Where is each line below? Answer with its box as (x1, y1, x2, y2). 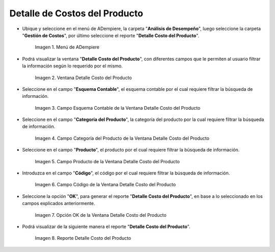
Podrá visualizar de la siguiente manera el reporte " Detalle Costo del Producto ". (22, 223, 190, 230)
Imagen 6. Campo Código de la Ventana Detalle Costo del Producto (35, 182, 176, 188)
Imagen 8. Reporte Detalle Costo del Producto (35, 235, 131, 241)
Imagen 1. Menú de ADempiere (35, 44, 99, 51)
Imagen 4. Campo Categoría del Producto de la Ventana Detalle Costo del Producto (35, 135, 210, 141)
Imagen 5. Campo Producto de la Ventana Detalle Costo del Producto (35, 158, 180, 164)
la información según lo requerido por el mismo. (22, 63, 123, 69)
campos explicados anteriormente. (22, 200, 95, 207)
